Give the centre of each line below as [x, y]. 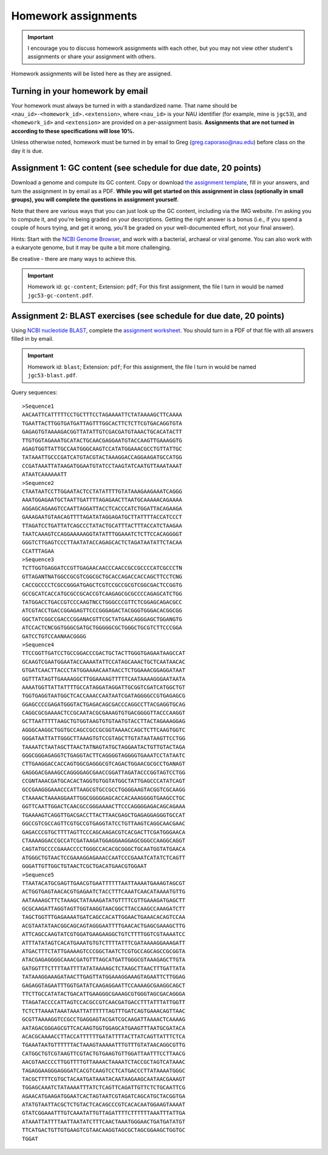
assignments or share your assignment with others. [92, 57]
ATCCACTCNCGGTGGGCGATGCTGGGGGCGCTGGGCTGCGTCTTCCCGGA [102, 628]
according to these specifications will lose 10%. [73, 131]
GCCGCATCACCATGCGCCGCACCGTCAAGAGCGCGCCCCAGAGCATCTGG [102, 594]
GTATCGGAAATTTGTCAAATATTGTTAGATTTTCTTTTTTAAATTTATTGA [104, 1113]
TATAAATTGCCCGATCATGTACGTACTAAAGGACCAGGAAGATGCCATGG [102, 457]
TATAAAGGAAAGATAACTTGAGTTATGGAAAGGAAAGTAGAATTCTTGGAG [104, 977]
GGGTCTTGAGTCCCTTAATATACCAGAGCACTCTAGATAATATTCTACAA [102, 543]
